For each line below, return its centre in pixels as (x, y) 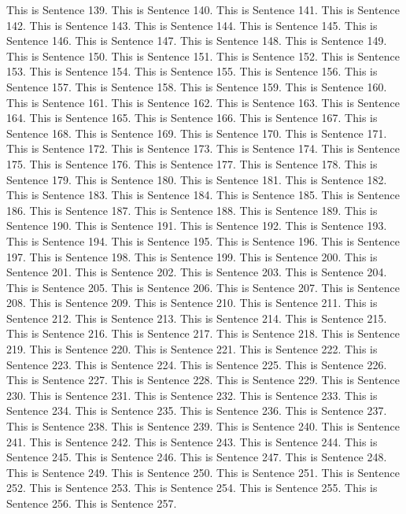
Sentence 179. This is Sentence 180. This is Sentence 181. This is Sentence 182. (197, 179)
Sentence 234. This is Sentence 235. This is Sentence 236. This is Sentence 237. (197, 410)
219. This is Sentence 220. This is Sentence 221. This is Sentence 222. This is (192, 349)
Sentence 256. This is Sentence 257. (92, 503)
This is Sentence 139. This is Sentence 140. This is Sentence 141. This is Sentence (203, 9)
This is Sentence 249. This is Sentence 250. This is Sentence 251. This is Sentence (203, 472)
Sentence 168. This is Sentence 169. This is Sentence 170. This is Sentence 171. (197, 133)
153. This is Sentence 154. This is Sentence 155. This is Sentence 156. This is (192, 71)
